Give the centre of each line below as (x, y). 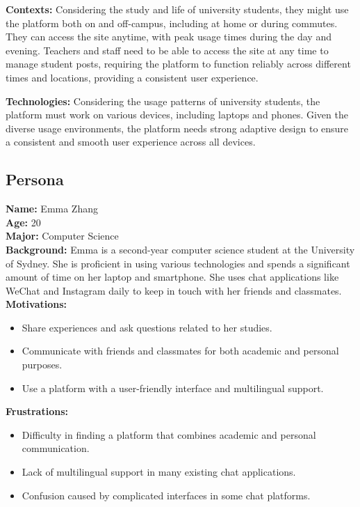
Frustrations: (37, 411)
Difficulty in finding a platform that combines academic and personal (169, 434)
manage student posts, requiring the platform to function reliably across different (178, 64)
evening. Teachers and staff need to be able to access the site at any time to (167, 50)
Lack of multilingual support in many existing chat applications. (159, 472)
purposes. (42, 365)
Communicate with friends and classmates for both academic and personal (180, 351)
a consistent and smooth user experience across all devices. (131, 142)
